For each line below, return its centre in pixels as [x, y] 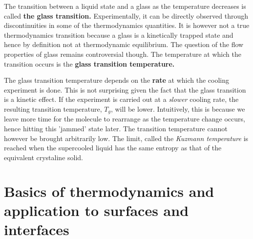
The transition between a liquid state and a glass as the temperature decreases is [125, 6]
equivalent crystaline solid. [43, 157]
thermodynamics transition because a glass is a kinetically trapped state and [119, 35]
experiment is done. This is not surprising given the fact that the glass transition [125, 89]
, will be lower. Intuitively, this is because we [178, 108]
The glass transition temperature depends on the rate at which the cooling [116, 80]
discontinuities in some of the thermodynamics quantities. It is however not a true [127, 25]
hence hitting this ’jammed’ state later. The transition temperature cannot [116, 128]
